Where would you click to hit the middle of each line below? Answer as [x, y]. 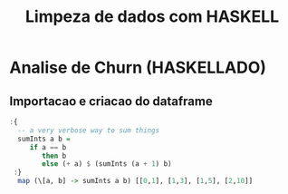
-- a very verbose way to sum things [89, 130]
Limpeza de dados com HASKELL [152, 17]
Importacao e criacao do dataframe [111, 101]
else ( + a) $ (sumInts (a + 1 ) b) [107, 164]
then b [54, 156]
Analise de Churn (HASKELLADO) [138, 68]
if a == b [48, 147]
